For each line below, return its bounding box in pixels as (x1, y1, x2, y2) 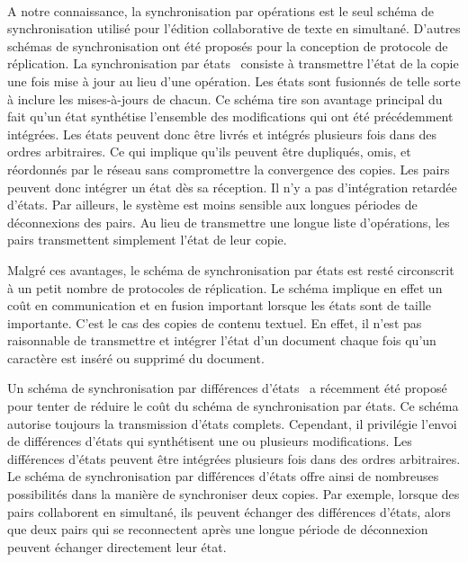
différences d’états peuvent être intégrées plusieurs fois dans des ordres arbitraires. (7, 449, 461, 468)
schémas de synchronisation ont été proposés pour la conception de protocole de (7, 36, 448, 55)
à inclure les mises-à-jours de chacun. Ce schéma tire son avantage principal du (7, 89, 443, 108)
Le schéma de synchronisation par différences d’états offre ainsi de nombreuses (7, 467, 439, 486)
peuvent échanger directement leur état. (7, 537, 227, 556)
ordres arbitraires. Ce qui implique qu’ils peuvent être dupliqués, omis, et (7, 142, 411, 161)
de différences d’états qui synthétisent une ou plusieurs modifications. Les (7, 432, 412, 450)
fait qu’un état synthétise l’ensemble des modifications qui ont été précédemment (7, 107, 454, 126)
